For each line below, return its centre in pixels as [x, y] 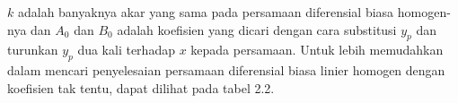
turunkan [33, 50]
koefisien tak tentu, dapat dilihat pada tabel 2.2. [141, 87]
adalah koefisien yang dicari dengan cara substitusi [257, 29]
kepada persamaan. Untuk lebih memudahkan [317, 50]
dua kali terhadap [126, 50]
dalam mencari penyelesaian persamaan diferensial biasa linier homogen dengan [226, 70]
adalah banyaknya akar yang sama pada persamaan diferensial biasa [206, 12]
